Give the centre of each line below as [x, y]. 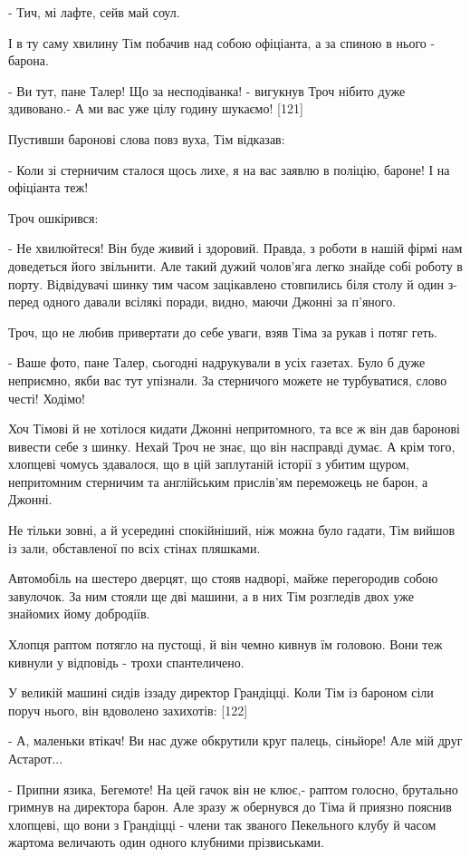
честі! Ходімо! [47, 398]
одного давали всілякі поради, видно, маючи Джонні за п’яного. [220, 302]
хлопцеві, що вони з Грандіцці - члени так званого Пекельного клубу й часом [222, 824]
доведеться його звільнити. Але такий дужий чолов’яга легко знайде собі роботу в [235, 265]
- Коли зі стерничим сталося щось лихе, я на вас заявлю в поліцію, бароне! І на [229, 169]
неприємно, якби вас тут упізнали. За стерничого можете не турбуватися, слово [228, 380]
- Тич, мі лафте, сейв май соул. [94, 12]
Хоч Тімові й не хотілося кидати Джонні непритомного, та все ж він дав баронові [234, 428]
